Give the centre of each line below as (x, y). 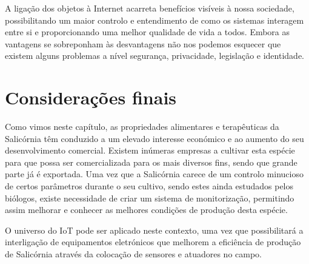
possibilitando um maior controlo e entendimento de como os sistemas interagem (154, 20)
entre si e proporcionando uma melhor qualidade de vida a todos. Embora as (148, 32)
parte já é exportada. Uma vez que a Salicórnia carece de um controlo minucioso (154, 174)
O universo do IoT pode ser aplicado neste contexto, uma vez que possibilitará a (154, 230)
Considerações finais (91, 97)
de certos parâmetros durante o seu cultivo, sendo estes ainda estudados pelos (149, 186)
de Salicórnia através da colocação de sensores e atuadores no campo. (133, 254)
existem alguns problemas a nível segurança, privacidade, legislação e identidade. (154, 56)
